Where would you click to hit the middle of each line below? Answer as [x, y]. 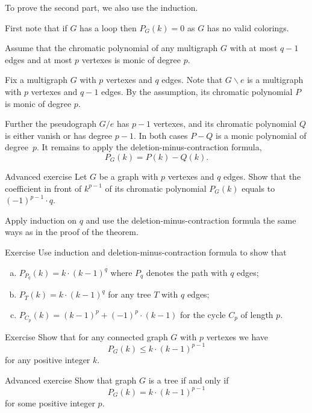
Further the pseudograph [51, 124]
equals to [258, 188]
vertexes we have [237, 336]
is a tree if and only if [189, 380]
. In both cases [161, 135]
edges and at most [39, 59]
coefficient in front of [43, 188]
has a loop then [108, 27]
